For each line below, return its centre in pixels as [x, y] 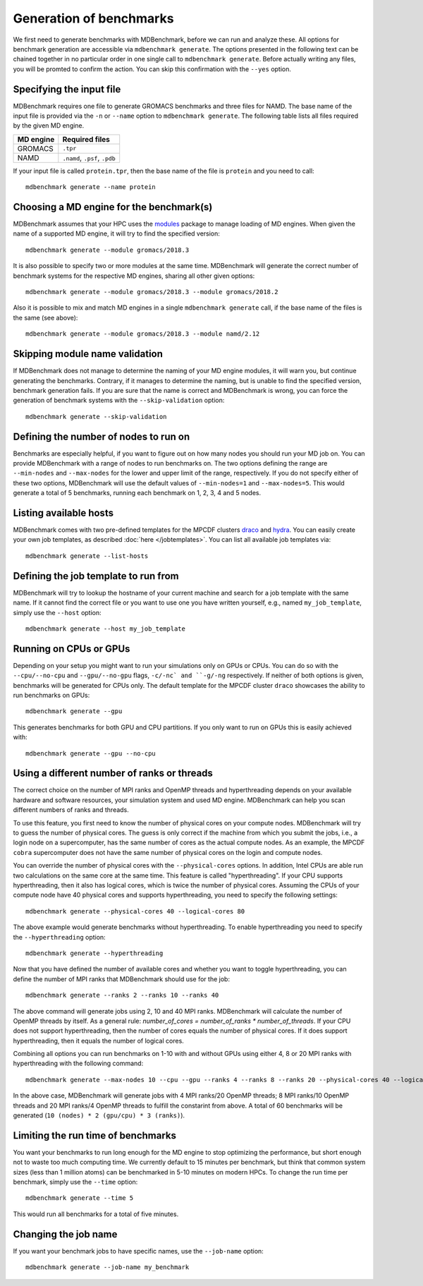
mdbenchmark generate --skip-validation [96, 417]
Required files [86, 139]
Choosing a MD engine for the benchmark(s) [113, 207]
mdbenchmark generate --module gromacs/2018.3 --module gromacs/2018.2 [152, 292]
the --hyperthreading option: [59, 937]
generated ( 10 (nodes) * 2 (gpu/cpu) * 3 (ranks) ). [99, 1115]
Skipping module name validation [88, 354]
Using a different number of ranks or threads [113, 774]
